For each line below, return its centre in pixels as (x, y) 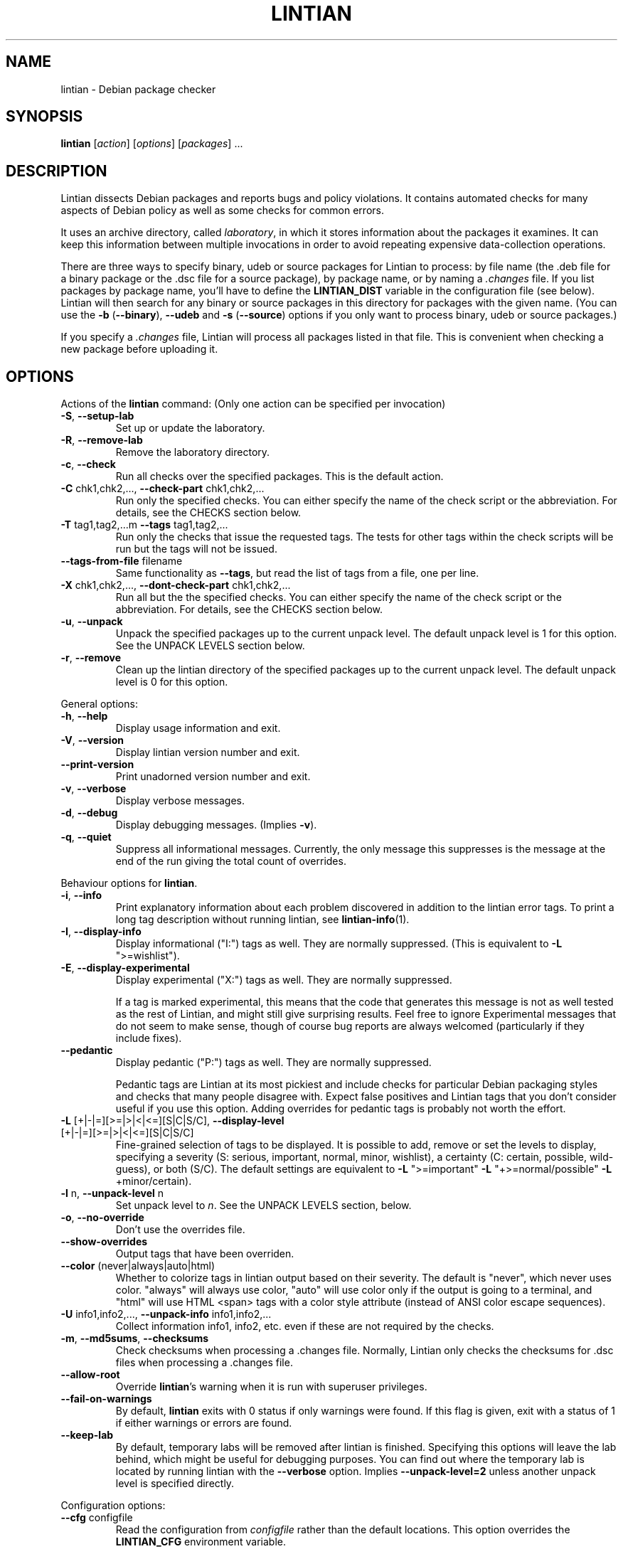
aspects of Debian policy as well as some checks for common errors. (222, 211)
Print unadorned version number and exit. (213, 777)
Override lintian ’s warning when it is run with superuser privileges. (271, 1387)
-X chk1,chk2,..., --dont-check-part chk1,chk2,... (176, 585)
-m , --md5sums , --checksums (135, 1338)
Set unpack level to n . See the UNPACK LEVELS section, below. (263, 1205)
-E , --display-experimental (125, 968)
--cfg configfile (97, 1518)
